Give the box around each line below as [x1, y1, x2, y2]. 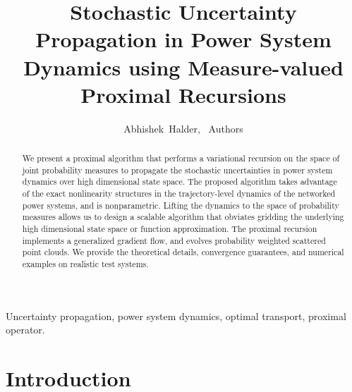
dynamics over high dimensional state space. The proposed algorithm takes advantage [22, 176, 337, 188]
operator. [6, 322, 45, 337]
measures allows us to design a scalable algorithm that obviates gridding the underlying [22, 211, 344, 223]
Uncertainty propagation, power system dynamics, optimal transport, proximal [6, 308, 346, 323]
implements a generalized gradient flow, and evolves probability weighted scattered [22, 234, 326, 246]
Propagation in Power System [35, 25, 332, 54]
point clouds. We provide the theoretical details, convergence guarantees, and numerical [22, 246, 344, 258]
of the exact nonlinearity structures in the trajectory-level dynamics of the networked [22, 188, 336, 200]
